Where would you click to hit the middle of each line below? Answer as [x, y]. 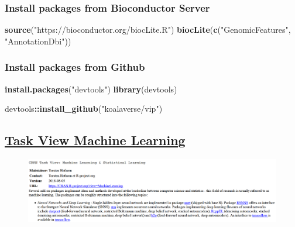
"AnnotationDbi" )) [38, 41]
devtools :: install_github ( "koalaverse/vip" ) [84, 109]
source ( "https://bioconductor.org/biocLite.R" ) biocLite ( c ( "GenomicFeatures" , [148, 30]
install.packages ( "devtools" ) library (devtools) [91, 89]
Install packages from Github [75, 67]
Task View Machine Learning [95, 140]
